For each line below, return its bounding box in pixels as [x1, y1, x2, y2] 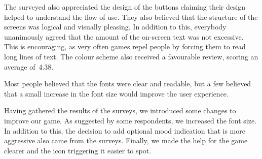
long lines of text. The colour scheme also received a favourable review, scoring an [4, 51, 258, 61]
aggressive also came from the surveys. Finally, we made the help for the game [4, 135, 248, 146]
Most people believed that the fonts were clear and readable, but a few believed [4, 78, 251, 89]
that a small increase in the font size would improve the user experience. [4, 88, 229, 99]
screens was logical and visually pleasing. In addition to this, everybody [4, 21, 227, 32]
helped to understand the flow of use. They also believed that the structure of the [4, 11, 258, 22]
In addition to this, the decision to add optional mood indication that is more [4, 125, 245, 136]
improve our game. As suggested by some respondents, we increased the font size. [4, 115, 257, 125]
